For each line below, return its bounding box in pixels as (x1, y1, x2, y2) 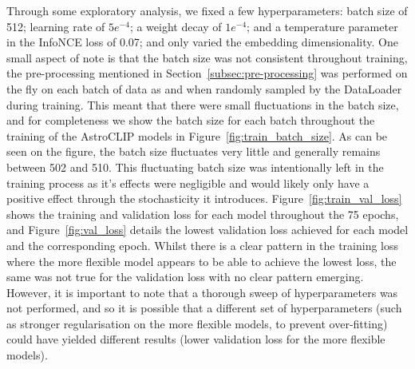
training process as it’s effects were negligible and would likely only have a (6, 174, 370, 191)
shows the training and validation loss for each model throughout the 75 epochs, (6, 205, 399, 222)
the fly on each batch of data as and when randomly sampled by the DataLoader (6, 80, 402, 97)
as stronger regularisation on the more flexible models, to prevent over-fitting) (6, 315, 388, 331)
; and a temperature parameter (247, 18, 398, 34)
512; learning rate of (6, 18, 105, 34)
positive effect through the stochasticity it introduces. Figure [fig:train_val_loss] (6, 190, 402, 207)
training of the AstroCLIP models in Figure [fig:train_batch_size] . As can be (6, 127, 388, 144)
